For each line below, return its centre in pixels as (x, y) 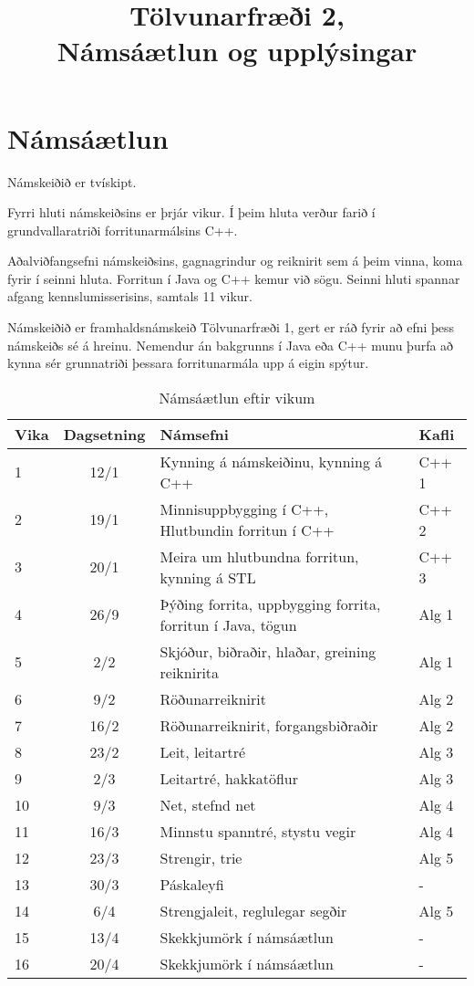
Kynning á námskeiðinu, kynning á (271, 461)
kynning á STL (208, 577)
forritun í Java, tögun (228, 624)
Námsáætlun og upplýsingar (237, 51)
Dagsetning (104, 434)
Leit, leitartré (203, 751)
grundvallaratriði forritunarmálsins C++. (123, 230)
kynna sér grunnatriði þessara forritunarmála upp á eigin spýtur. (188, 363)
